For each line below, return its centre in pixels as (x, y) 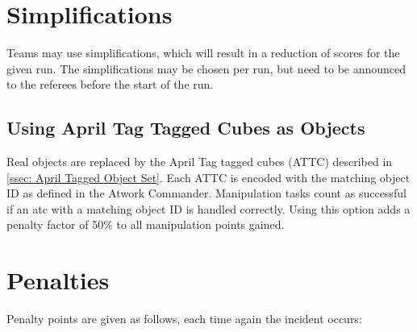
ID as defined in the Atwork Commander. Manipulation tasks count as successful (206, 193)
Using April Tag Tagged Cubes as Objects (186, 128)
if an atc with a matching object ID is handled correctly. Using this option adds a (208, 208)
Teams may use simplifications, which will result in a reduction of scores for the (203, 53)
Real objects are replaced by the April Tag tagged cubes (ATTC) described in (200, 162)
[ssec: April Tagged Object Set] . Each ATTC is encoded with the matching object (208, 177)
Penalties (58, 280)
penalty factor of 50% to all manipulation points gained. (146, 224)
